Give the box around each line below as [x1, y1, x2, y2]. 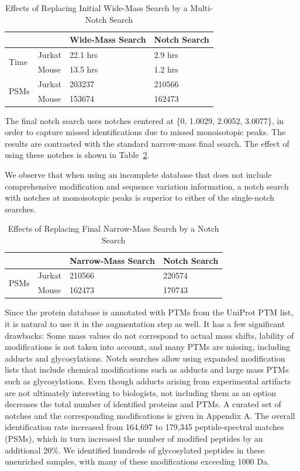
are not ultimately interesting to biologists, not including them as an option [5, 386, 276, 398]
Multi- [190, 2, 213, 13]
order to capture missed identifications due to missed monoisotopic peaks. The [5, 126, 286, 138]
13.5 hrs [69, 63, 98, 75]
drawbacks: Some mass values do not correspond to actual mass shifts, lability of [5, 329, 294, 341]
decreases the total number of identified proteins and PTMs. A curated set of [5, 398, 281, 410]
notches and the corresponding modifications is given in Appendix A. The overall [5, 409, 295, 421]
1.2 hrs [154, 63, 178, 75]
